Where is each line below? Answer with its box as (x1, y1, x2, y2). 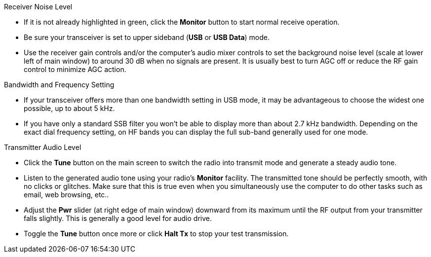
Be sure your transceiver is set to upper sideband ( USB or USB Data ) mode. (24, 33, 270, 41)
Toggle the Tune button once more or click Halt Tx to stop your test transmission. (24, 229, 289, 238)
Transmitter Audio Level (4, 143, 81, 151)
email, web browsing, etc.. (24, 190, 109, 199)
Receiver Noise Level (4, 2, 73, 11)
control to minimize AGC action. (24, 65, 126, 73)
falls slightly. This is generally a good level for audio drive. (24, 214, 212, 222)
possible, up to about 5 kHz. (24, 104, 115, 112)
